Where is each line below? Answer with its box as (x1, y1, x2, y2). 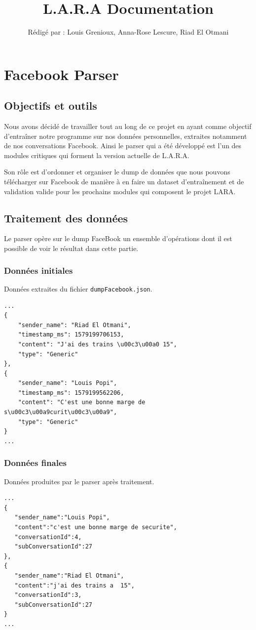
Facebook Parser (4, 64, 119, 84)
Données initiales (4, 264, 73, 276)
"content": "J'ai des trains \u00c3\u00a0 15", (18, 340, 177, 348)
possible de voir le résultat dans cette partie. (4, 243, 139, 253)
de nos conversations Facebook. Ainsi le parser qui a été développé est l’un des (4, 140, 242, 151)
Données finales (4, 457, 67, 469)
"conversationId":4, (14, 533, 82, 541)
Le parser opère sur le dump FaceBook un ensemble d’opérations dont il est (4, 233, 232, 244)
